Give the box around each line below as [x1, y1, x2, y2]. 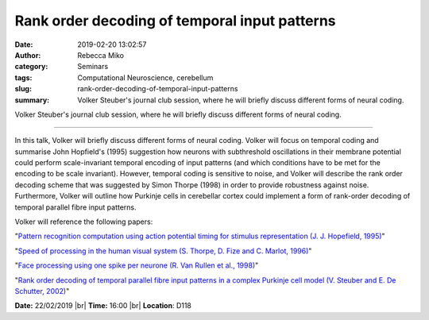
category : [14, 62, 48, 71]
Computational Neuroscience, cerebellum [77, 72, 214, 83]
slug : [14, 84, 32, 94]
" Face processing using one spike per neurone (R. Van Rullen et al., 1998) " [14, 260, 259, 270]
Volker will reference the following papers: [14, 217, 153, 226]
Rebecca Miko [77, 50, 125, 60]
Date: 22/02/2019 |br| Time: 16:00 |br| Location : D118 [14, 301, 192, 310]
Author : [14, 50, 41, 60]
